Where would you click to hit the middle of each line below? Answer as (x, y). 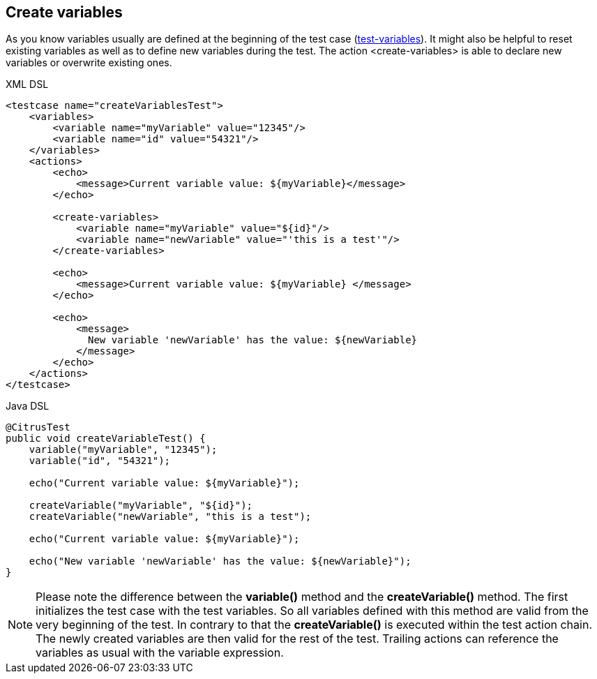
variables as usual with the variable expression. (160, 653)
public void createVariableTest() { (106, 439)
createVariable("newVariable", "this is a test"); (170, 517)
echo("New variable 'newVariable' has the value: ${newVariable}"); (220, 561)
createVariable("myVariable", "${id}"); (141, 506)
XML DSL (27, 84)
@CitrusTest (38, 427)
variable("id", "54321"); (100, 461)
